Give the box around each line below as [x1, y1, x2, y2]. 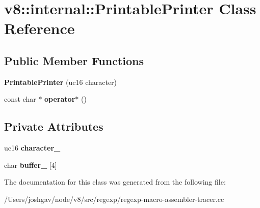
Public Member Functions [4, 52, 144, 68]
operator [44, 94, 75, 104]
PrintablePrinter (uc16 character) [4, 76, 117, 87]
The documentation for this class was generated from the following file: [4, 176, 226, 187]
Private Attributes [4, 118, 103, 134]
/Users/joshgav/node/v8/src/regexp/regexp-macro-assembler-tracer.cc [4, 193, 224, 204]
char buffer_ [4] [4, 159, 57, 170]
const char [4, 94, 36, 104]
